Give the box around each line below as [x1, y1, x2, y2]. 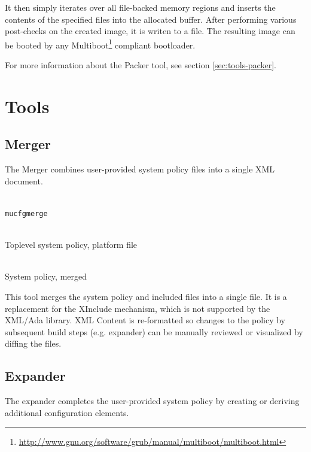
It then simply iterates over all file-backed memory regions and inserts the [5, 1, 276, 13]
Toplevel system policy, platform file [5, 238, 138, 251]
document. [5, 174, 43, 187]
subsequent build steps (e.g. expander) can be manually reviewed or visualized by [5, 325, 303, 338]
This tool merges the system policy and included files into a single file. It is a [5, 290, 287, 303]
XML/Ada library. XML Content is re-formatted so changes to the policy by [5, 314, 285, 326]
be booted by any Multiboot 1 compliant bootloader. [5, 37, 196, 51]
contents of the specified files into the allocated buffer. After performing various [5, 13, 297, 25]
